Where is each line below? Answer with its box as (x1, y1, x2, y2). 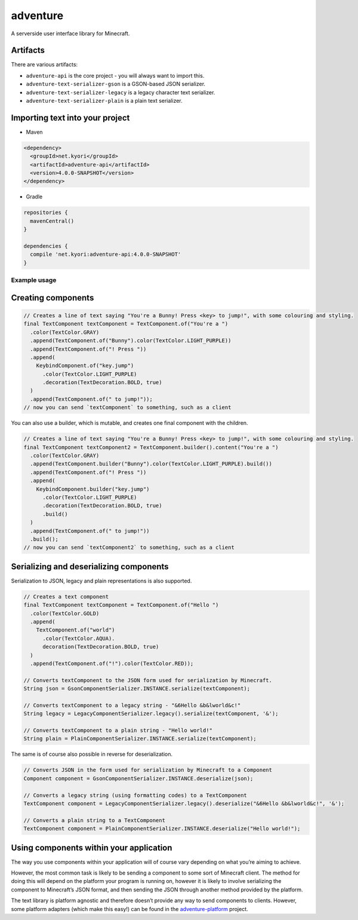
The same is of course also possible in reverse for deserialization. (11, 750, 173, 758)
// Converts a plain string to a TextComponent (23, 817, 165, 824)
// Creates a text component (23, 593, 109, 600)
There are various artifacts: (11, 61, 78, 68)
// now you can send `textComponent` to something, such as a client (23, 404, 232, 411)
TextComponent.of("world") (36, 627, 116, 633)
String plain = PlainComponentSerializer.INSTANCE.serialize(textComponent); (23, 735, 257, 742)
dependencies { (23, 243, 68, 249)
